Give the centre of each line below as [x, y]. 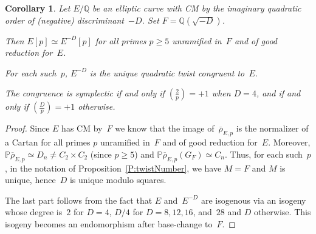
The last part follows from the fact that [79, 200]
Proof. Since [27, 128]
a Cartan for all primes [48, 142]
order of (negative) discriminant [64, 20]
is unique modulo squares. [118, 180]
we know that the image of [165, 128]
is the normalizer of [272, 128]
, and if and [278, 93]
